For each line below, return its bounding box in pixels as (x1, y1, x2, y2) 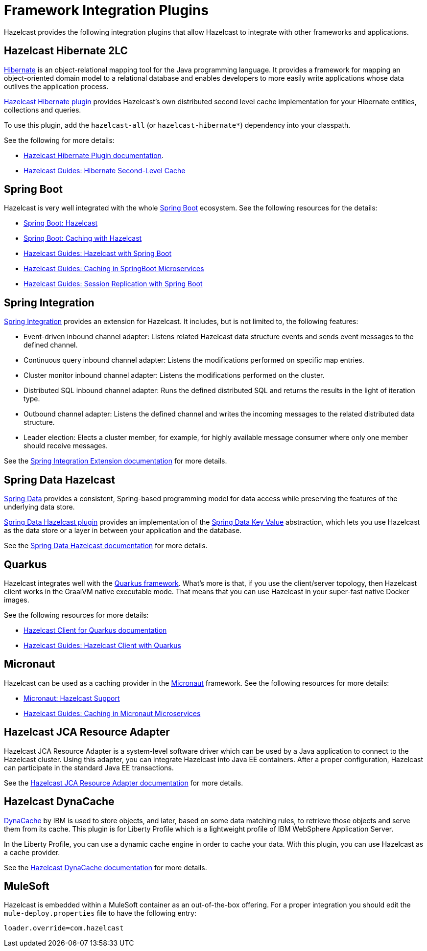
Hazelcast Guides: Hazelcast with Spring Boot (24, 249, 172, 258)
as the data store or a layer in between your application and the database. (4, 526, 242, 535)
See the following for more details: (4, 136, 115, 144)
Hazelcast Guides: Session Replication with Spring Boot (24, 279, 203, 288)
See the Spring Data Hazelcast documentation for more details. (4, 541, 208, 550)
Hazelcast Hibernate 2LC (4, 45, 128, 57)
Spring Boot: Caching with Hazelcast (24, 234, 142, 243)
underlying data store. (4, 503, 75, 511)
